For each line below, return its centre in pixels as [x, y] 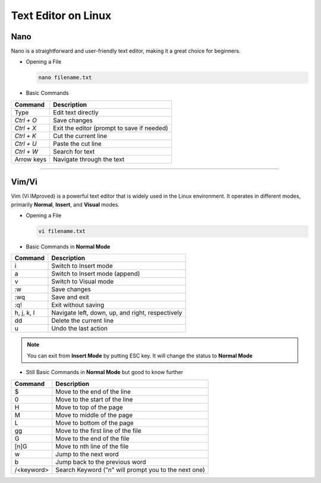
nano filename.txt [65, 78]
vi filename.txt [62, 231]
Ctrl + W [26, 151]
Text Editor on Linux [61, 15]
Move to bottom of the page [95, 423]
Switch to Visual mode [83, 282]
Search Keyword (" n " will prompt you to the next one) [130, 469]
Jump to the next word [87, 454]
